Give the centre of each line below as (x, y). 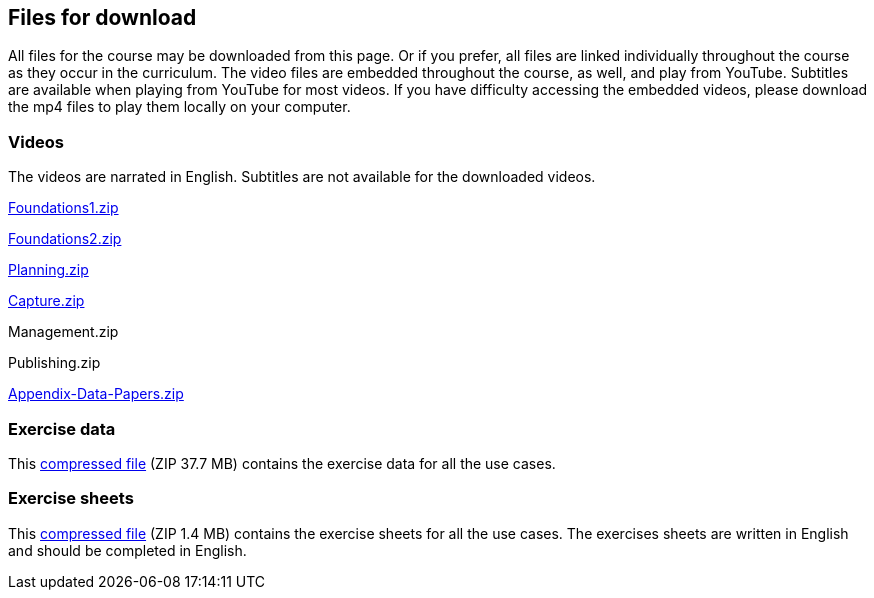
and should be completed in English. (127, 550)
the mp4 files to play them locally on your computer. (179, 107)
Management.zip (63, 332)
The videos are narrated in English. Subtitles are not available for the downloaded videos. (302, 177)
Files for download (102, 17)
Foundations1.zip (63, 208)
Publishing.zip (54, 363)
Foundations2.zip (65, 239)
